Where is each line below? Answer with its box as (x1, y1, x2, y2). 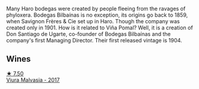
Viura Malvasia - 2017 (6, 76, 60, 83)
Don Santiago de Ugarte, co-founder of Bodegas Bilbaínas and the (6, 30, 171, 38)
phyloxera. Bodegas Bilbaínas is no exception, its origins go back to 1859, (6, 11, 188, 19)
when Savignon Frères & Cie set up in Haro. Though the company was (6, 18, 180, 24)
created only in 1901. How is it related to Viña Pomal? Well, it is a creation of (6, 24, 194, 31)
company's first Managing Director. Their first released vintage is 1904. (6, 37, 182, 44)
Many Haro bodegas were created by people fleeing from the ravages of (6, 5, 186, 12)
